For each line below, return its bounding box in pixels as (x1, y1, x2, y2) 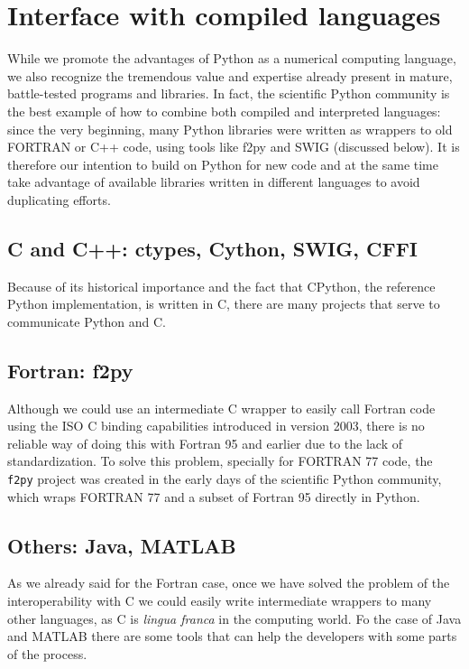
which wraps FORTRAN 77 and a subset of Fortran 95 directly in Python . (7, 487, 420, 506)
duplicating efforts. (7, 190, 111, 209)
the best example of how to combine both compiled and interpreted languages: (7, 101, 441, 120)
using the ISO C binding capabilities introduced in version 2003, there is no (7, 416, 425, 435)
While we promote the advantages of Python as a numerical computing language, (7, 49, 456, 68)
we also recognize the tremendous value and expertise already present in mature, (7, 66, 453, 85)
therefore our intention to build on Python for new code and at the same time (7, 154, 439, 173)
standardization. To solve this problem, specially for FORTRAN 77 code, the (7, 451, 433, 470)
